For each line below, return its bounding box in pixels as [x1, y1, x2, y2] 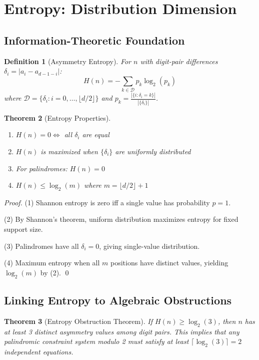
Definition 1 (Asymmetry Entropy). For [4, 56, 131, 66]
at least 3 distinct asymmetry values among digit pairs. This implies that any [4, 326, 239, 336]
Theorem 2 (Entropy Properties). [4, 112, 111, 123]
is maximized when [40, 146, 98, 156]
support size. [4, 224, 43, 234]
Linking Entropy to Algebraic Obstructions [4, 292, 232, 308]
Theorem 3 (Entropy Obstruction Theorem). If [4, 315, 152, 326]
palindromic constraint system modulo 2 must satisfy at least [4, 336, 189, 346]
